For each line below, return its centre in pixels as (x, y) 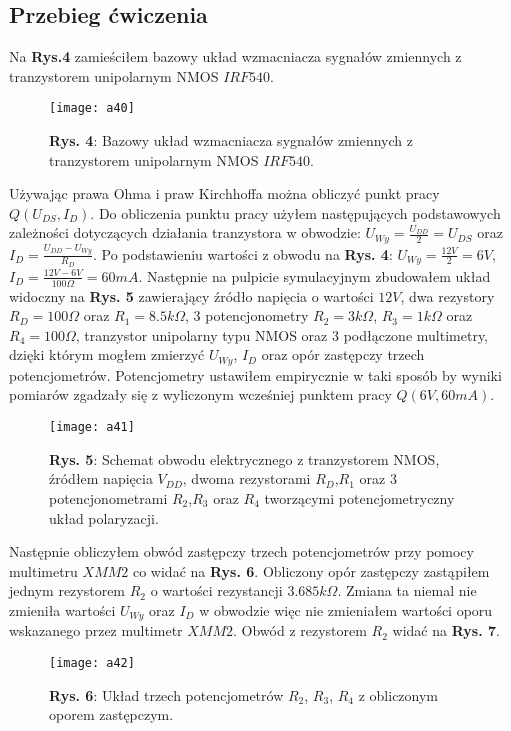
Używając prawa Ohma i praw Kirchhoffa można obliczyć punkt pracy (224, 193)
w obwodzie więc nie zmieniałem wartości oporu (346, 609)
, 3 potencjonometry (247, 315)
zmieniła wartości (62, 609)
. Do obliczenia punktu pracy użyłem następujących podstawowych (295, 212)
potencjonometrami (108, 497)
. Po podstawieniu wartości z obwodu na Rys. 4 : (242, 253)
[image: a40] (92, 108)
